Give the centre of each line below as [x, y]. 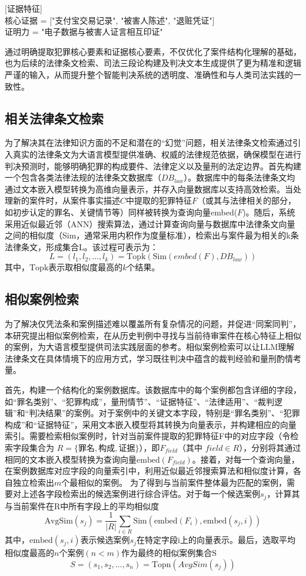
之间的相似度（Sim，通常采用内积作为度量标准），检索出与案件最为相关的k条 [152, 235]
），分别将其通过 [270, 448]
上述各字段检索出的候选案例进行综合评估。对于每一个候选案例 [140, 494]
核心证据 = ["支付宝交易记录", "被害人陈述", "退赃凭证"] [110, 20]
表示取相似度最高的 [86, 267]
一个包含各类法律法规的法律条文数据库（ [83, 177]
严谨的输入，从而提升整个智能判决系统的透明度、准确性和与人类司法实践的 [149, 74]
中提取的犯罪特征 [159, 200]
